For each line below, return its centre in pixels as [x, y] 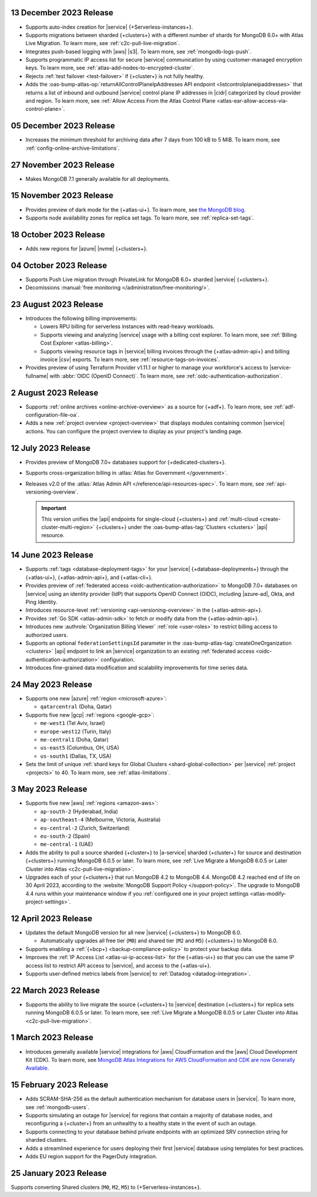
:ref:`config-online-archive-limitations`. [72, 148]
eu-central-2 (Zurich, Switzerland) [85, 828]
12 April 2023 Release [52, 918]
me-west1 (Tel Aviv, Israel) [73, 723]
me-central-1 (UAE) [67, 844]
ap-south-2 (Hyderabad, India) [79, 811]
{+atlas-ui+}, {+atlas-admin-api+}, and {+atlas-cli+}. [89, 577]
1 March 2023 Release [52, 1038]
